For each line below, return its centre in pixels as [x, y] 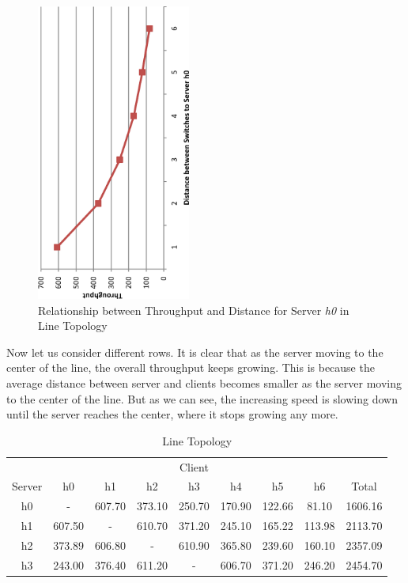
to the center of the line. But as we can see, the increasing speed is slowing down [202, 398]
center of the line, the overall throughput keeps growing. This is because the [191, 367]
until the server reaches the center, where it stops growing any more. [172, 414]
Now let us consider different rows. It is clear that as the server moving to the [195, 352]
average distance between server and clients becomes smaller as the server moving [204, 382]
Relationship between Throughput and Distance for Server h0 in [194, 310]
